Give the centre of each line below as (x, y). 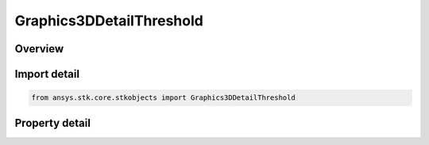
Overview (39, 49)
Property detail (53, 123)
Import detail (47, 74)
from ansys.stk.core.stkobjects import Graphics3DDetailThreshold (163, 98)
